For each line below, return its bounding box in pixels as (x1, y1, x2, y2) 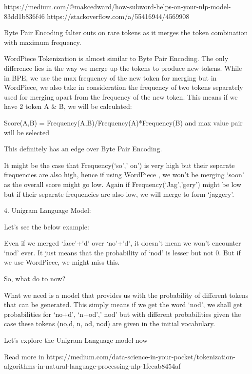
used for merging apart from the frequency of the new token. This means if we (4, 91, 238, 102)
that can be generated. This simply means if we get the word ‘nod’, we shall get (4, 299, 243, 310)
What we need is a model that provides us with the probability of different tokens (4, 290, 249, 300)
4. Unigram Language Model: (4, 205, 91, 215)
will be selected (4, 127, 50, 137)
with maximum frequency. (4, 37, 81, 47)
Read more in (4, 351, 44, 361)
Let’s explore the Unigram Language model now (4, 335, 148, 345)
